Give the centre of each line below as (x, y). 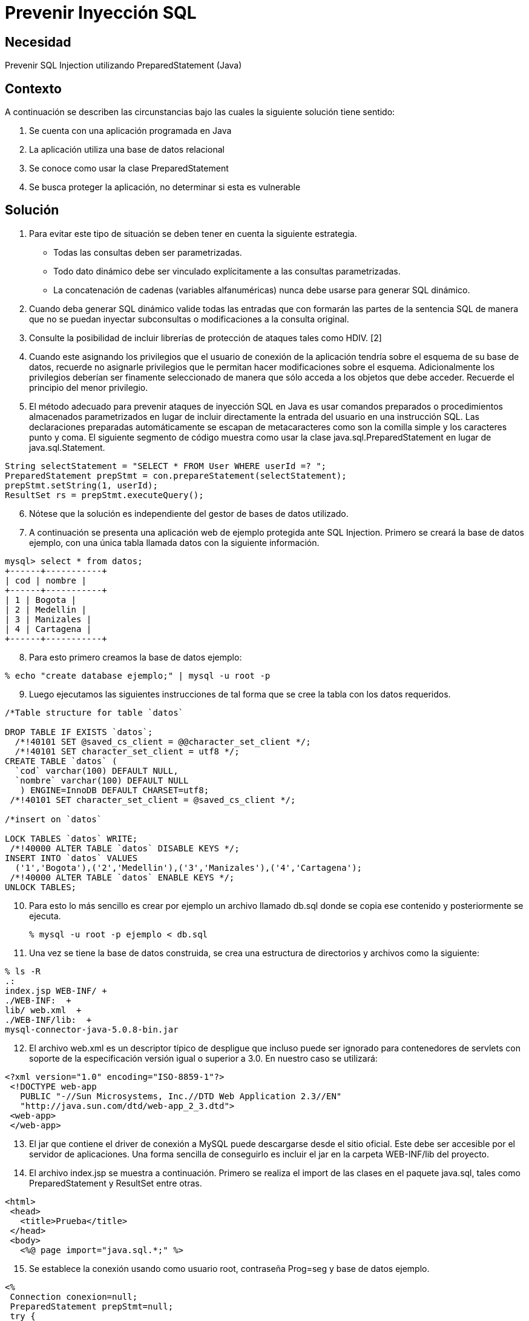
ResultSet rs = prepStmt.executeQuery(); (104, 495)
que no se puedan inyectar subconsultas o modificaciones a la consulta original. (189, 319)
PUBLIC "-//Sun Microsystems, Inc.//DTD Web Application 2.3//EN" (181, 1096)
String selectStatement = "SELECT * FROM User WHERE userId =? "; (166, 466)
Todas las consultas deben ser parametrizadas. (148, 252)
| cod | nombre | (46, 580)
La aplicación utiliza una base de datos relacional (127, 150)
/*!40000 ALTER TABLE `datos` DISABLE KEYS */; (125, 848)
